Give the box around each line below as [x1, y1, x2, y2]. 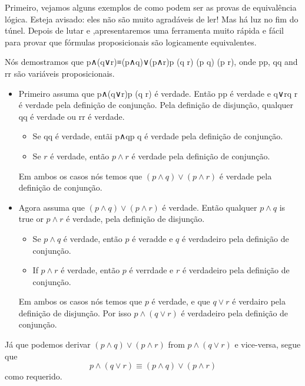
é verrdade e [129, 264, 174, 276]
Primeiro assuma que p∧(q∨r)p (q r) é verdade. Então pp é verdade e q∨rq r [18, 87, 298, 99]
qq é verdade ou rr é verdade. [18, 110, 125, 122]
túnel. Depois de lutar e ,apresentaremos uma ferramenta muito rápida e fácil [5, 24, 284, 37]
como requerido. [5, 370, 62, 382]
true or [18, 212, 44, 225]
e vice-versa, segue [234, 338, 301, 351]
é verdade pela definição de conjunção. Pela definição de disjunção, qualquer [18, 99, 294, 111]
